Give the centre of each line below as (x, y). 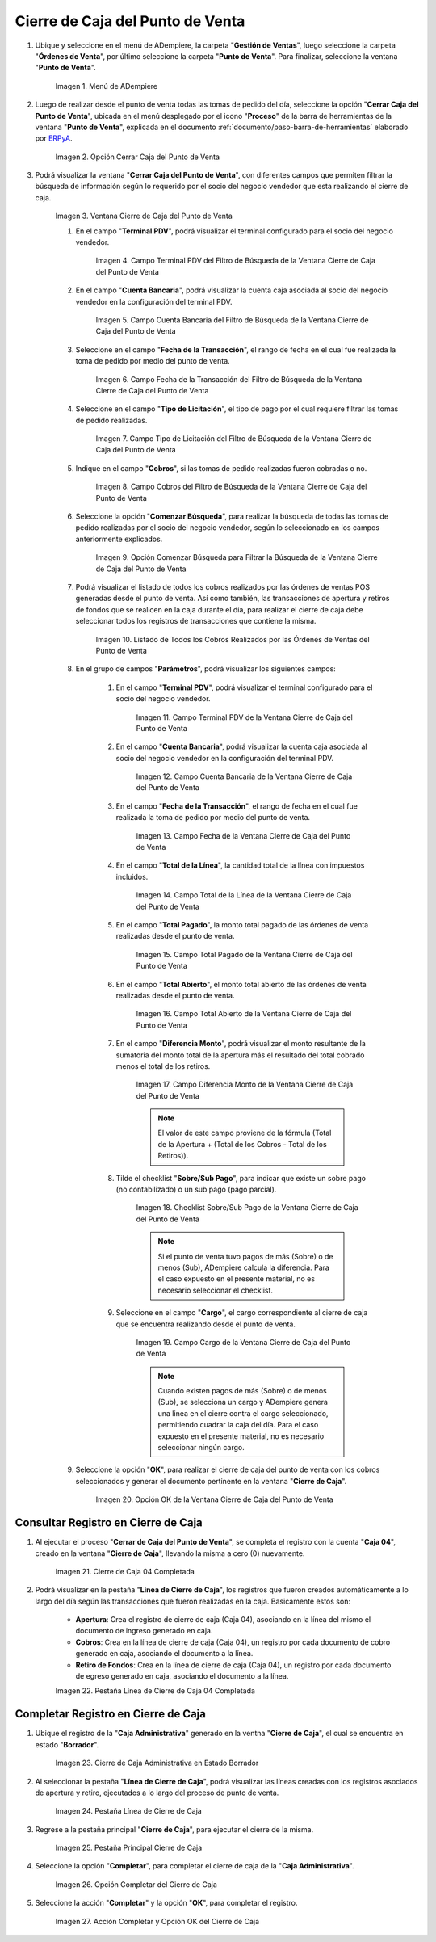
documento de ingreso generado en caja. (144, 1631)
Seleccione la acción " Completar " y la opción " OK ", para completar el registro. (166, 1903)
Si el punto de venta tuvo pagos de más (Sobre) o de (245, 1256)
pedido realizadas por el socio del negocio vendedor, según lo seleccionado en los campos (227, 528)
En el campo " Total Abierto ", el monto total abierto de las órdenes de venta (241, 984)
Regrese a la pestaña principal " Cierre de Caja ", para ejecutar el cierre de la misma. (174, 1829)
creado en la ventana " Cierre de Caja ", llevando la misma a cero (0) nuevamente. (170, 1553)
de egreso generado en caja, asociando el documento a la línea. (182, 1676)
